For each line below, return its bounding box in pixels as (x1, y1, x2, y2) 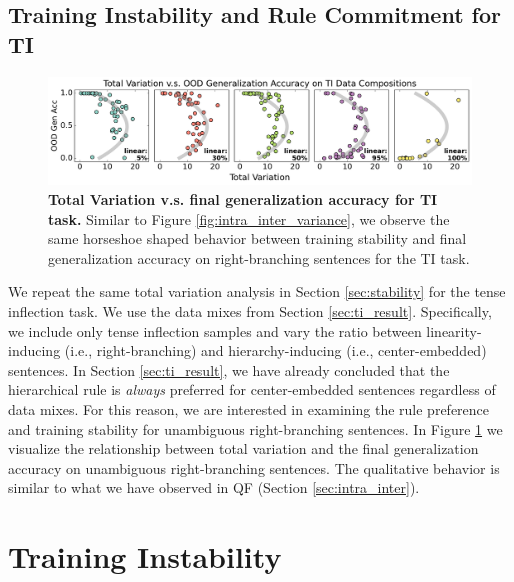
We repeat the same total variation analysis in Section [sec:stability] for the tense (8, 281, 506, 302)
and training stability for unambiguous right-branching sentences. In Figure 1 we (8, 418, 503, 439)
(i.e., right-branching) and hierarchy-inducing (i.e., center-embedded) (64, 340, 487, 361)
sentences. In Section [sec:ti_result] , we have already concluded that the (8, 359, 450, 380)
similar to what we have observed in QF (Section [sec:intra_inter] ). (8, 477, 420, 498)
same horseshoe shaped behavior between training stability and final (48, 228, 467, 249)
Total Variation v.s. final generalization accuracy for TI (48, 189, 438, 210)
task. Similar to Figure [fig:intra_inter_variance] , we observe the (48, 208, 450, 229)
